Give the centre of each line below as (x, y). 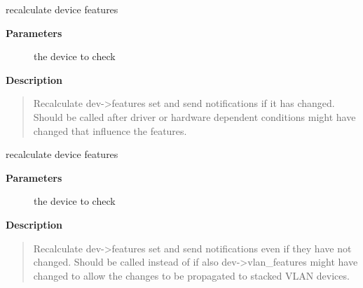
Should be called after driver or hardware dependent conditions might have (194, 116)
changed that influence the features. (110, 130)
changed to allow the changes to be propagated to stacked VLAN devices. (191, 275)
